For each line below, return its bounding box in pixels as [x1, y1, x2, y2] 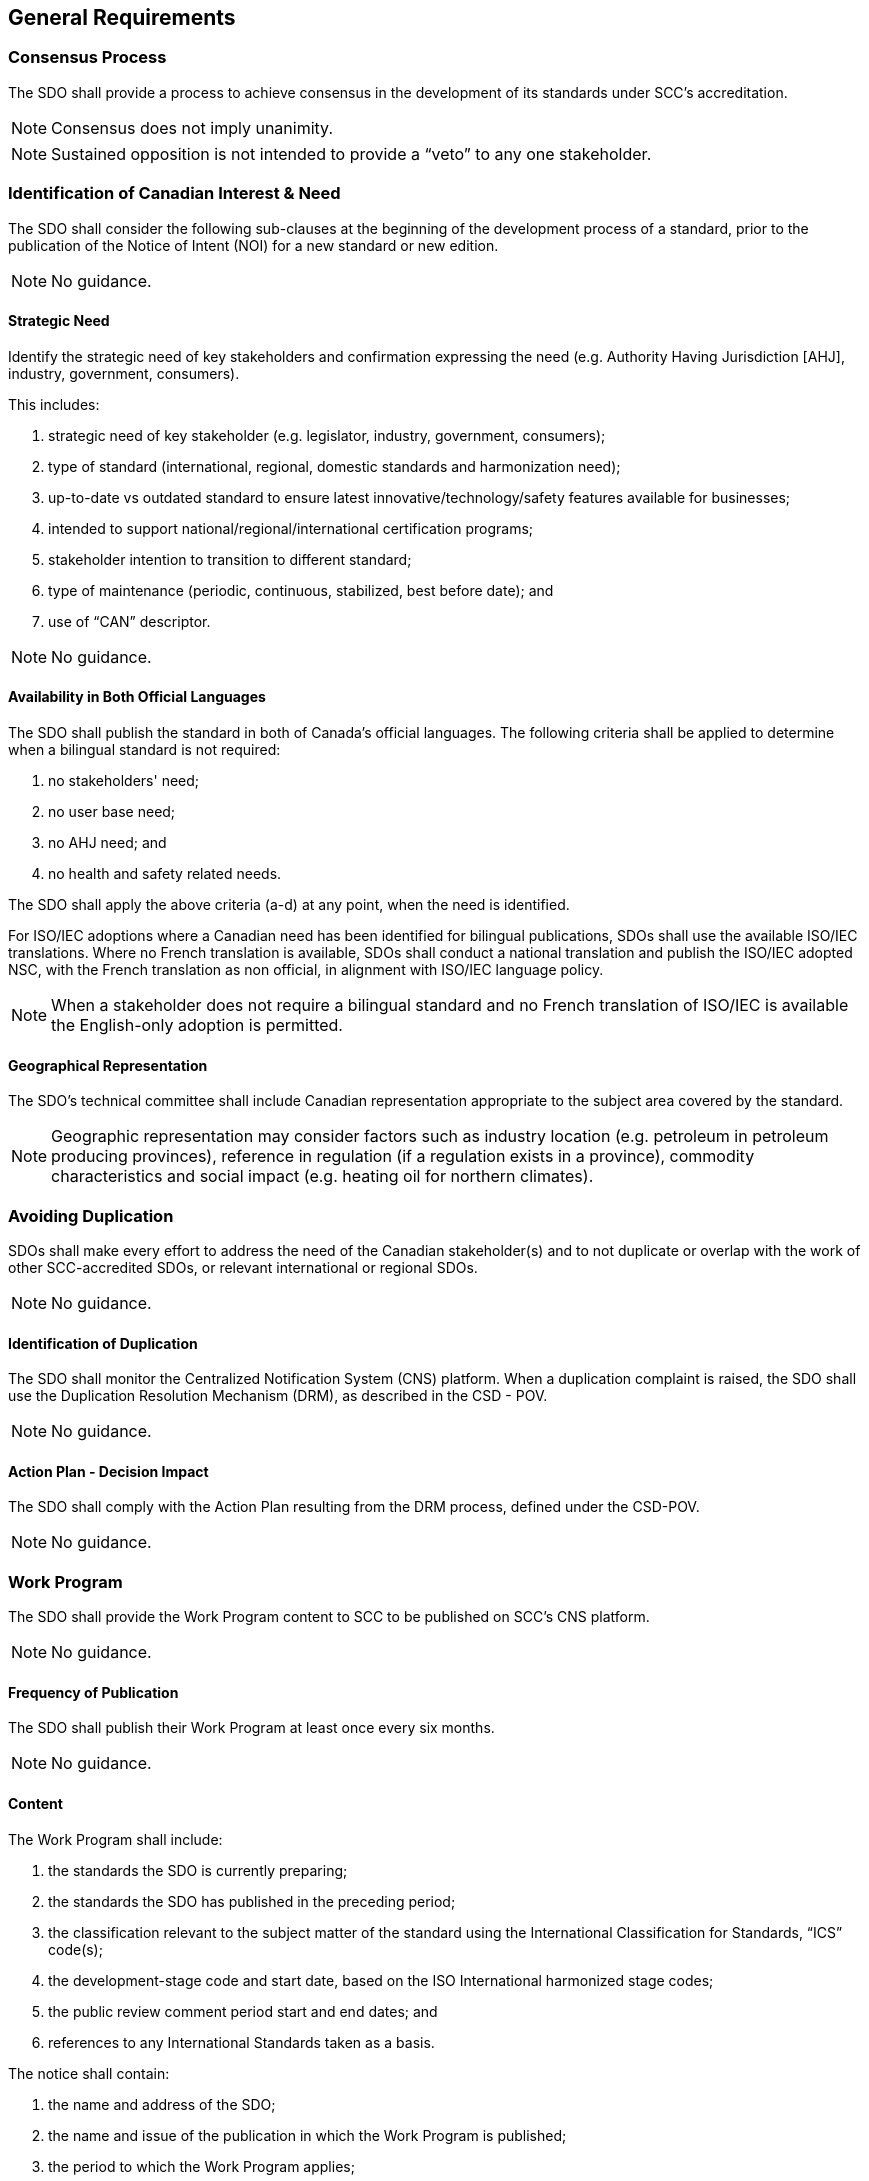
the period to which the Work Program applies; [48, 2157, 355, 2175]
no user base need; [48, 802, 176, 820]
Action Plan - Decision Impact [8, 1462, 209, 1480]
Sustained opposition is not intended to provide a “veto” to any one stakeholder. [51, 143, 652, 164]
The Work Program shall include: [8, 1830, 223, 1848]
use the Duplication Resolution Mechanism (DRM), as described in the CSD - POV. [8, 1387, 548, 1405]
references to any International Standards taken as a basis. [48, 2033, 435, 2051]
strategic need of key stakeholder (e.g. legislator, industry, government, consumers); [48, 426, 606, 444]
